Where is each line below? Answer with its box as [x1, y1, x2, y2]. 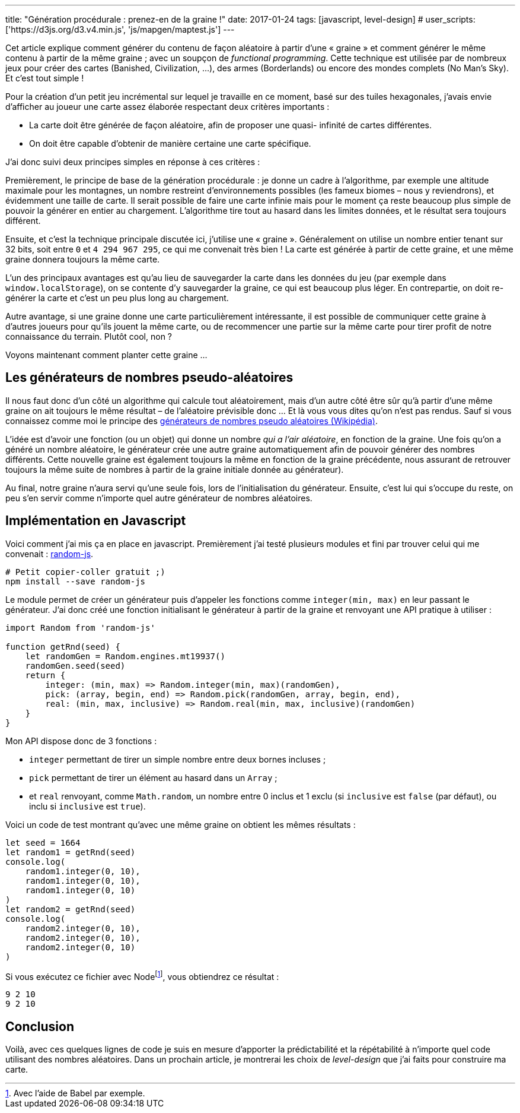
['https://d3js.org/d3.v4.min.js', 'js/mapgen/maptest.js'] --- [5, 24, 235, 34]
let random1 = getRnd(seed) [5, 847, 136, 857]
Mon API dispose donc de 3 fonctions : [5, 735, 157, 746]
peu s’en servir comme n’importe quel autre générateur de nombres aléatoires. [5, 492, 312, 503]
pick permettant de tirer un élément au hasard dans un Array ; [29, 772, 277, 783]
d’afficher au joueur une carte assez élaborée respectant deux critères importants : [5, 102, 330, 112]
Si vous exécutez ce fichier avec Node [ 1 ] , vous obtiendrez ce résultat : [5, 969, 279, 982]
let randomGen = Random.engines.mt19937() [25, 651, 225, 661]
